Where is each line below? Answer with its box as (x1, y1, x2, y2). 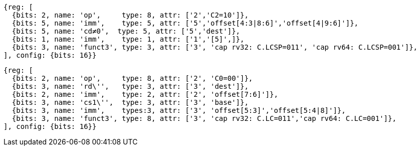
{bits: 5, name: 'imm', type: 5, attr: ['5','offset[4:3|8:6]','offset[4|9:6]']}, (12, 19, 359, 27)
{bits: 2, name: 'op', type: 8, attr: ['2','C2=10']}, (12, 11, 249, 19)
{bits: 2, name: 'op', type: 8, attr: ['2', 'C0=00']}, (12, 74, 253, 82)
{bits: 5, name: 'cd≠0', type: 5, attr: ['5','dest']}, (12, 27, 241, 35)
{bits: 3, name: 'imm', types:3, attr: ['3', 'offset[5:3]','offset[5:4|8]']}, (12, 106, 346, 114)
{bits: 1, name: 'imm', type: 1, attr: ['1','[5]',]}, (12, 35, 245, 43)
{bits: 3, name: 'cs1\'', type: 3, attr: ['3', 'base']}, (12, 98, 249, 106)
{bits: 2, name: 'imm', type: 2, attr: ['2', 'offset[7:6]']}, (12, 90, 278, 98)
